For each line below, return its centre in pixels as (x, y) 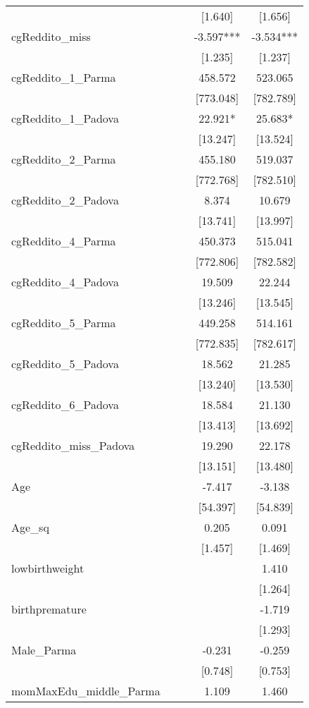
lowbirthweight (48, 568)
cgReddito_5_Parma (64, 323)
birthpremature (49, 609)
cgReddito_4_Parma (64, 241)
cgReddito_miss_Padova (73, 445)
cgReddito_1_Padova (65, 118)
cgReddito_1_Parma (64, 77)
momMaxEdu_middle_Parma (86, 691)
